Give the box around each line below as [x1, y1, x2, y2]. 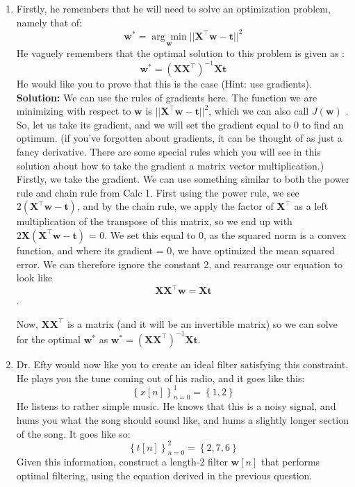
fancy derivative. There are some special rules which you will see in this [16, 144, 321, 158]
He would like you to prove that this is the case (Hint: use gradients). [16, 76, 312, 90]
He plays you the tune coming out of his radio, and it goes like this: [16, 370, 305, 385]
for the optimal [16, 331, 81, 346]
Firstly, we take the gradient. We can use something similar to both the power [16, 172, 350, 186]
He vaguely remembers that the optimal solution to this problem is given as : [16, 45, 345, 60]
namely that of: [16, 15, 82, 29]
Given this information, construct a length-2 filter [16, 454, 228, 469]
